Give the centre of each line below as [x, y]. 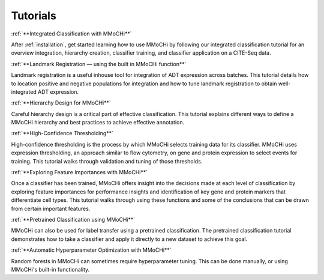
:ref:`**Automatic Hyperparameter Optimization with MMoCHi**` [91, 250]
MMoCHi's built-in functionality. [50, 269]
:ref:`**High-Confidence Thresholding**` [62, 133]
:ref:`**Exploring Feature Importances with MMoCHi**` [79, 172]
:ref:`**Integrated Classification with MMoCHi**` [71, 34]
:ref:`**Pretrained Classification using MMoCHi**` [73, 219]
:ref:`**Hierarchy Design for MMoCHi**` [61, 103]
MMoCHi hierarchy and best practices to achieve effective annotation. [98, 123]
